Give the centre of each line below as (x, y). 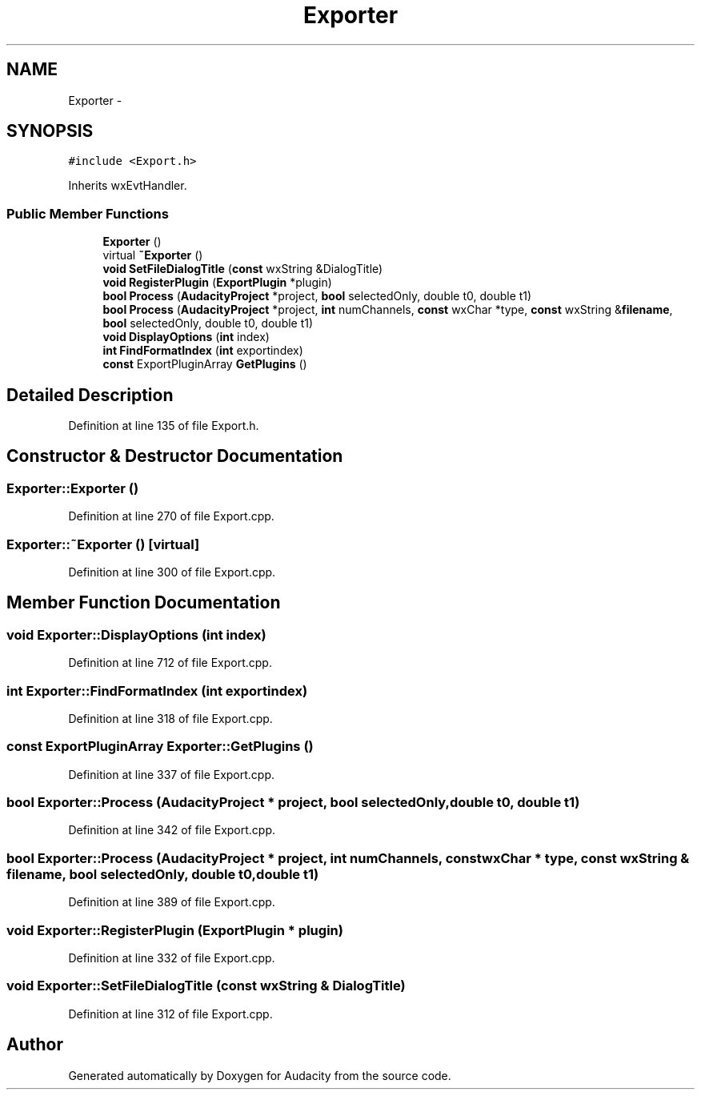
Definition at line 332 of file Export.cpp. (172, 957)
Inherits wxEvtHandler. (128, 186)
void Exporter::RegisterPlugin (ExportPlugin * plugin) (175, 930)
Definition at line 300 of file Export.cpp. (172, 572)
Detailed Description (90, 395)
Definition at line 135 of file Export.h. (164, 426)
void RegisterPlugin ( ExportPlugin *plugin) (217, 283)
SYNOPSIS (50, 131)
